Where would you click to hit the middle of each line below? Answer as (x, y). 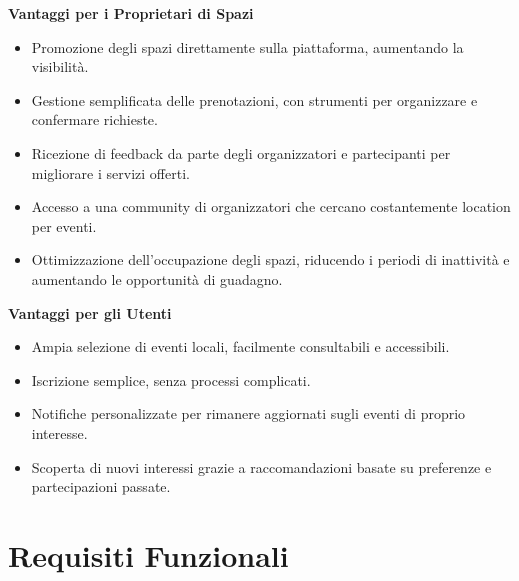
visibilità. (60, 66)
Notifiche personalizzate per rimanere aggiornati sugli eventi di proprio (248, 413)
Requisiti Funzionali (148, 554)
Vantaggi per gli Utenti (90, 312)
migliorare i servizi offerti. (110, 172)
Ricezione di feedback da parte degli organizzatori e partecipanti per (241, 152)
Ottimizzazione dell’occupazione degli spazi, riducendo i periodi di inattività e (270, 259)
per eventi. (64, 225)
